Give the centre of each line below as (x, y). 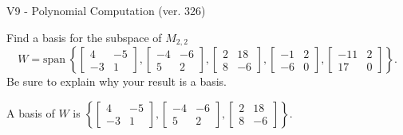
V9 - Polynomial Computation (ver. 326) (106, 10)
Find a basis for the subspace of (84, 37)
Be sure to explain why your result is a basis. (117, 81)
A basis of (31, 112)
